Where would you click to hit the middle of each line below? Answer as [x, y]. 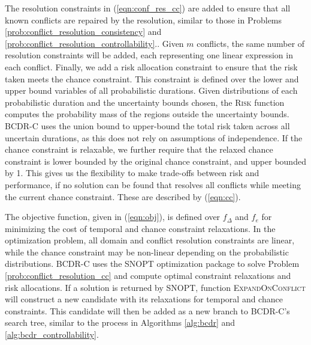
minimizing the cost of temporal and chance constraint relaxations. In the [140, 228]
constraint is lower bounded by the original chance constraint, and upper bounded [155, 161]
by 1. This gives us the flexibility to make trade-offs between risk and [132, 173]
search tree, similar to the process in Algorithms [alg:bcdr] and [120, 322]
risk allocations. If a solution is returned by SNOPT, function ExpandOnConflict [155, 287]
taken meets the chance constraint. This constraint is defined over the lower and [152, 78]
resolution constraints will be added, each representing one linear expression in [149, 55]
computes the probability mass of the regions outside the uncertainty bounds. [147, 114]
